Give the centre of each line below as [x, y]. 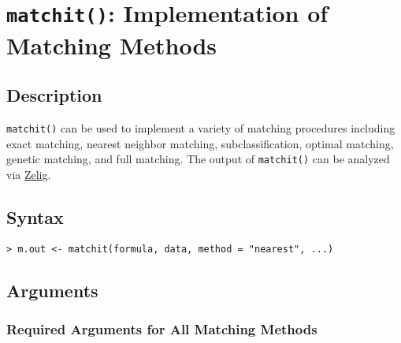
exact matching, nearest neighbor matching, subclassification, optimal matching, [200, 143]
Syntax [35, 216]
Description [54, 95]
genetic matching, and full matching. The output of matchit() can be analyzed [198, 159]
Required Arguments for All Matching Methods [162, 328]
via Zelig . [29, 174]
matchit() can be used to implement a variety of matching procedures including [201, 127]
